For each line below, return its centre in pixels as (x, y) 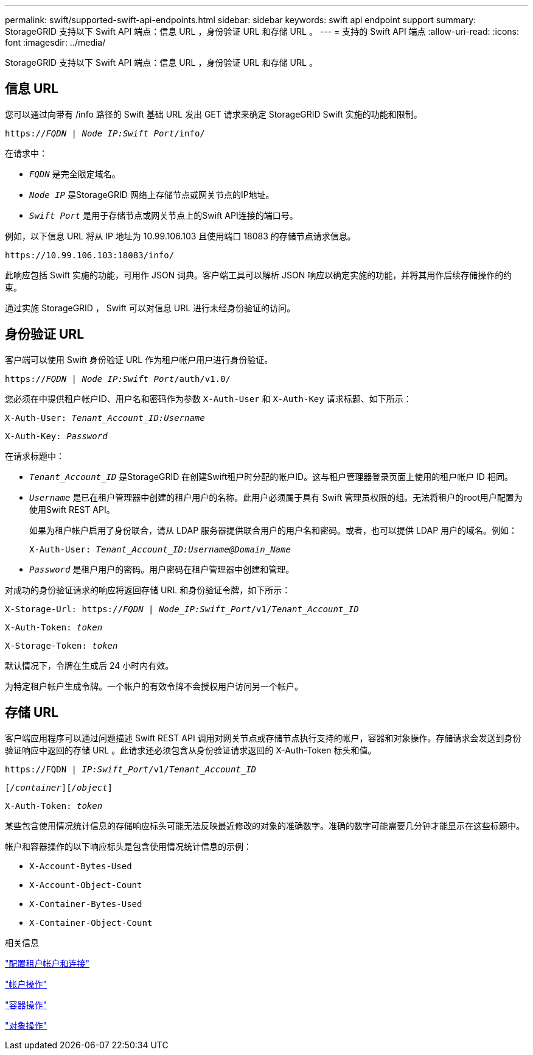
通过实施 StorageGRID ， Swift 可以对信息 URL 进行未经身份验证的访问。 (150, 308)
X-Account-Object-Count (86, 885)
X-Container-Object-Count (91, 923)
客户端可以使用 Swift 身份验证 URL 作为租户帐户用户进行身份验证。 (139, 359)
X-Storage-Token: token (61, 645)
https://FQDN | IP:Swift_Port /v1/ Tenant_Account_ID (131, 769)
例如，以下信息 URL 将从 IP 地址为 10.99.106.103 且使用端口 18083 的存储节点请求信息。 (180, 236)
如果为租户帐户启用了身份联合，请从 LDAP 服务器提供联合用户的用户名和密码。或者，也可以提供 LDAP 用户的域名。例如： (273, 530)
